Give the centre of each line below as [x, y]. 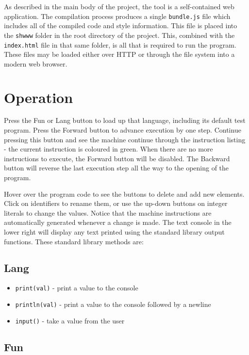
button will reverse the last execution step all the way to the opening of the [116, 168]
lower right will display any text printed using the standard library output [114, 232]
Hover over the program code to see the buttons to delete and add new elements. [124, 194]
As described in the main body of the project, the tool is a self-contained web [119, 6]
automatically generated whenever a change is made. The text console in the [118, 222]
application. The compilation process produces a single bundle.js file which [117, 16]
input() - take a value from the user [70, 320]
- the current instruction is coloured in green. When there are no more [108, 149]
